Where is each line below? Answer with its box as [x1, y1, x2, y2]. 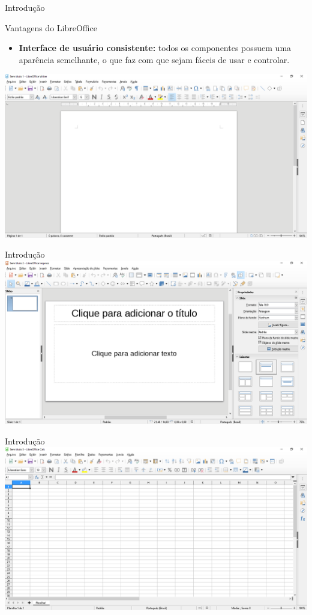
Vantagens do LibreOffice [5, 21, 97, 34]
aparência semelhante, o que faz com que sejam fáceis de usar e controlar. [19, 53, 290, 65]
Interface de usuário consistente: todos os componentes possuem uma [19, 41, 292, 54]
